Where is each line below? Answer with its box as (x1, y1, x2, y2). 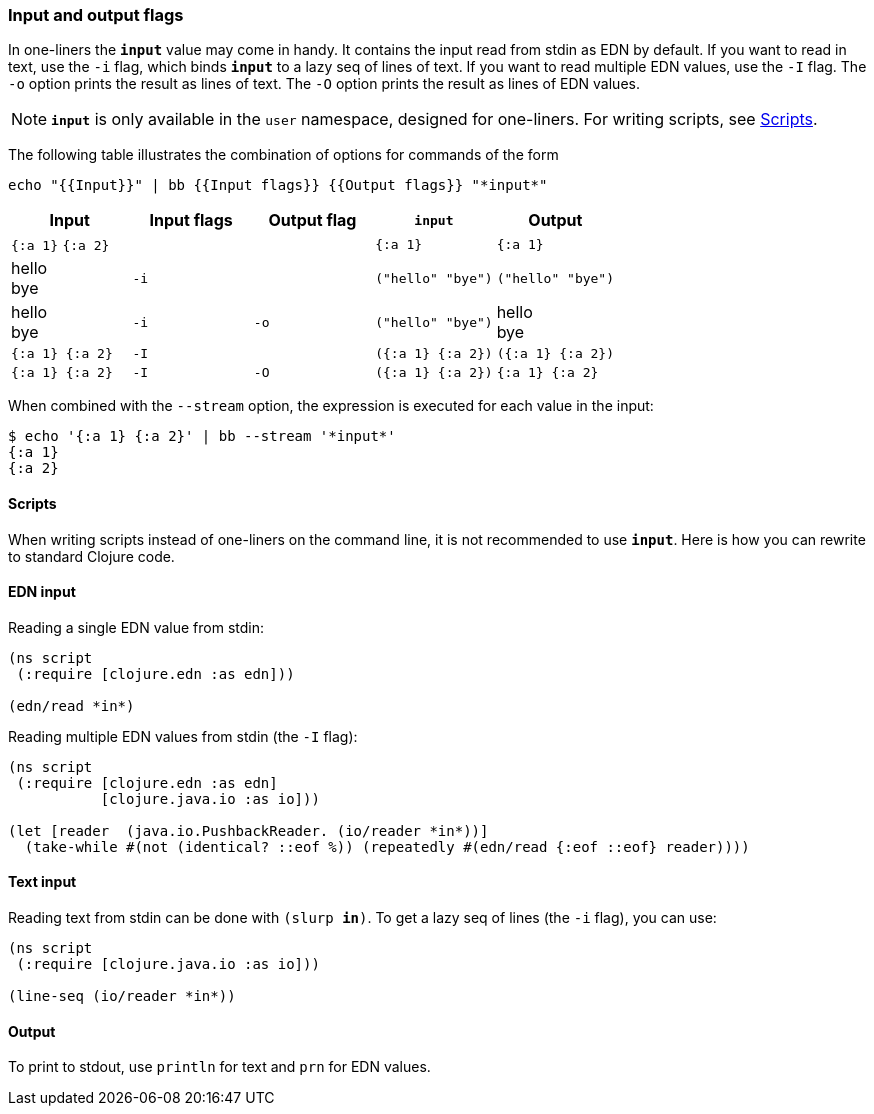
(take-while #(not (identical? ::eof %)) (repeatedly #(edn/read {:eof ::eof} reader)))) (24, 838, 750, 855)
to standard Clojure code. (8, 547, 175, 565)
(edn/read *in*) (8, 697, 135, 714)
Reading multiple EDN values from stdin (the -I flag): (8, 727, 358, 745)
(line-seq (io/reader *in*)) (8, 988, 236, 1005)
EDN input (8, 583, 76, 601)
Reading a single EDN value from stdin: (8, 618, 264, 636)
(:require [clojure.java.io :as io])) (16, 956, 320, 973)
